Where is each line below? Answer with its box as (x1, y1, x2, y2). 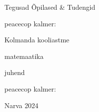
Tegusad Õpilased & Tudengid (4, 2, 96, 12)
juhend (4, 67, 25, 77)
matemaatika (4, 51, 44, 61)
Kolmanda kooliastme (4, 35, 70, 45)
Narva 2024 (4, 100, 39, 110)
